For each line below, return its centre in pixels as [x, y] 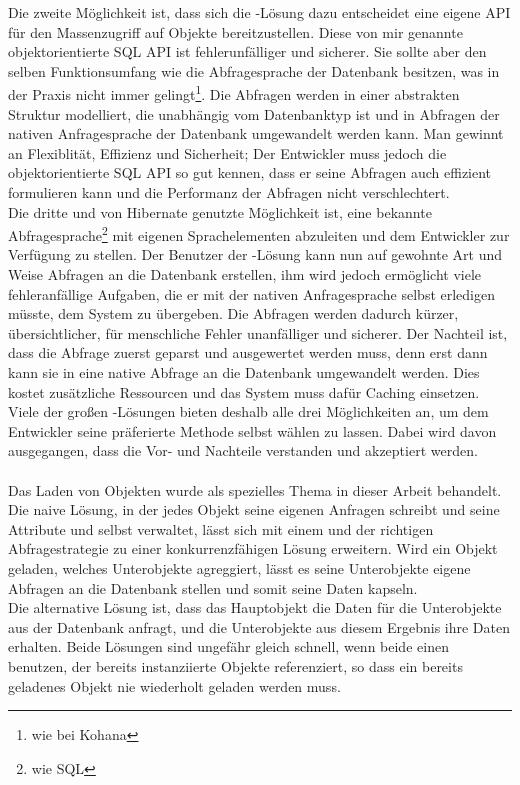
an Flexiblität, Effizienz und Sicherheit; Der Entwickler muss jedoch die [227, 152]
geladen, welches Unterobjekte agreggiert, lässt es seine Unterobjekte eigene [239, 567]
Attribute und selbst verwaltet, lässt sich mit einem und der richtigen [221, 528]
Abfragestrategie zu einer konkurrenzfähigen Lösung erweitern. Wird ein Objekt [253, 548]
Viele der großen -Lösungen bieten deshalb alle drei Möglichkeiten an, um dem [248, 411]
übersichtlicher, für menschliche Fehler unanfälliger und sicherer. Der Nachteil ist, [258, 332]
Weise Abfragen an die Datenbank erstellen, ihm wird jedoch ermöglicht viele [245, 274]
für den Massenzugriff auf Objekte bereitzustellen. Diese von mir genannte [235, 31]
